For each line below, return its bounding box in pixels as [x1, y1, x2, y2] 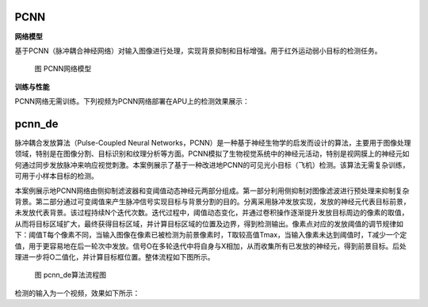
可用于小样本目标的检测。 [14, 171, 98, 181]
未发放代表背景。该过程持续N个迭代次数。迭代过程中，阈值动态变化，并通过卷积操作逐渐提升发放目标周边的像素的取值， [14, 208, 409, 218]
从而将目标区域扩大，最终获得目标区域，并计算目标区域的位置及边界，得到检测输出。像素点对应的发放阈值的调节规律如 [14, 218, 403, 229]
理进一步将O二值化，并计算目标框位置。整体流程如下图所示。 [14, 252, 215, 261]
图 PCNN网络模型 [34, 64, 92, 74]
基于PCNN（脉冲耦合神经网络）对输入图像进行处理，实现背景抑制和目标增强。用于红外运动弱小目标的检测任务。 [14, 46, 382, 55]
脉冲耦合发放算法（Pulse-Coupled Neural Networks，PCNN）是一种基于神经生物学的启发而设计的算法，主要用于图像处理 [14, 138, 411, 147]
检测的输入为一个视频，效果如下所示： [14, 288, 140, 298]
